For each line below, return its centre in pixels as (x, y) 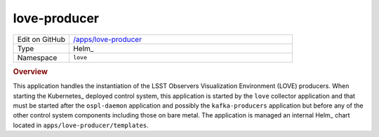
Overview (31, 71)
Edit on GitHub (41, 39)
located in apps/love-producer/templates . (81, 125)
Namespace (37, 57)
